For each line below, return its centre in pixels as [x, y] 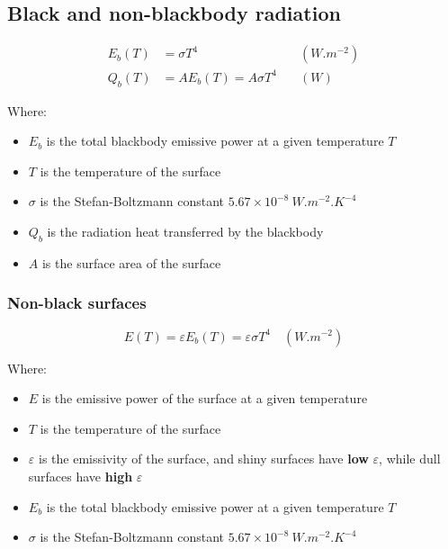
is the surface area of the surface [131, 262]
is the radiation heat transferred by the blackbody [185, 231]
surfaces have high [81, 476]
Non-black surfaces [77, 303]
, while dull [410, 459]
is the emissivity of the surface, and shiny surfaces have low [203, 459]
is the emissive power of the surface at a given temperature [205, 398]
